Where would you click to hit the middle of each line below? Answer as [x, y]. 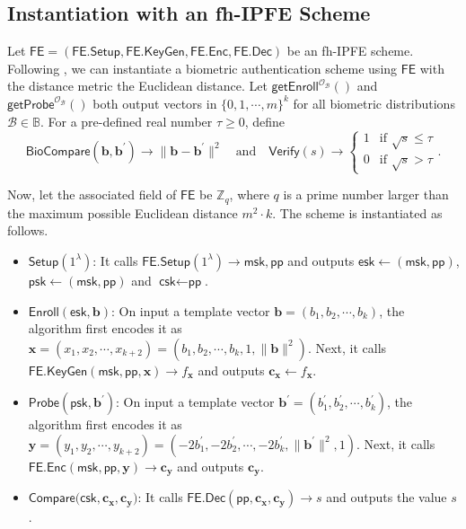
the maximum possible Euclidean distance [123, 212]
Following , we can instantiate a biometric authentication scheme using [202, 68]
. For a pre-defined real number [126, 121]
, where [249, 194]
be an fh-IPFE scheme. [350, 51]
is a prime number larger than [366, 194]
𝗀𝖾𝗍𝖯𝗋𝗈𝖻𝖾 [31, 105]
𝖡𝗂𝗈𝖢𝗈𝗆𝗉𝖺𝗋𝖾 [58, 151]
